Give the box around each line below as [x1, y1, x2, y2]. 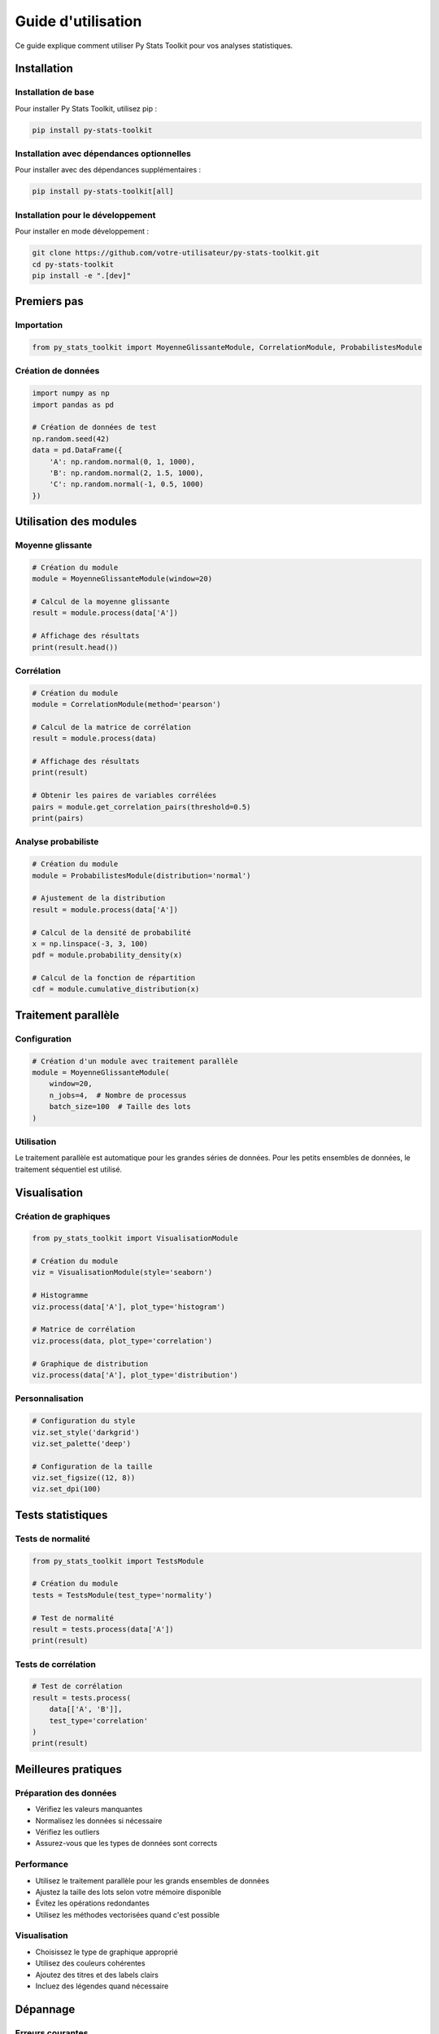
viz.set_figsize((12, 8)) [32, 1473, 136, 1482]
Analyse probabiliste [15, 836, 99, 848]
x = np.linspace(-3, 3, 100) [32, 939, 149, 948]
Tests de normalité [15, 1533, 91, 1544]
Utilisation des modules [15, 515, 137, 529]
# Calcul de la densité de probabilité [32, 928, 191, 937]
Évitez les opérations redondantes [35, 1898, 150, 1908]
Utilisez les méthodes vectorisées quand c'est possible [35, 1910, 219, 1919]
